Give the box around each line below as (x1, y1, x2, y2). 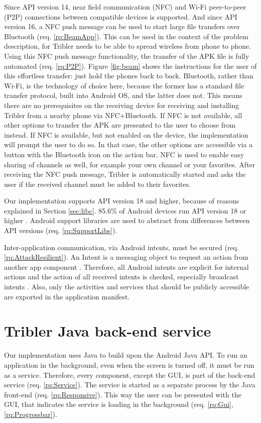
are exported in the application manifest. (4, 291, 130, 301)
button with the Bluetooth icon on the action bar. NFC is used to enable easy (4, 149, 244, 159)
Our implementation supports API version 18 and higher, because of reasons (4, 195, 239, 206)
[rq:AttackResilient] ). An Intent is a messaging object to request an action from (4, 252, 248, 262)
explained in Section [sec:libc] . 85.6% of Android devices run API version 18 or (4, 205, 246, 216)
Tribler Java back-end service (4, 321, 211, 341)
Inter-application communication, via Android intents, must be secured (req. (4, 242, 239, 252)
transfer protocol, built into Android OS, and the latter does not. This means (4, 90, 242, 100)
